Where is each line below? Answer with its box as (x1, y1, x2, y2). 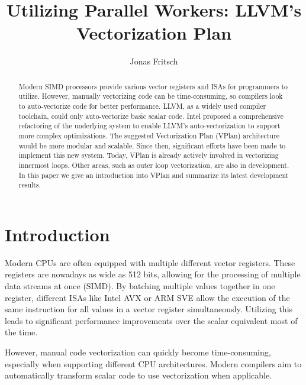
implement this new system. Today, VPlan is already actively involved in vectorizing (18, 150, 279, 160)
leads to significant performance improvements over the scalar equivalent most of (5, 314, 298, 326)
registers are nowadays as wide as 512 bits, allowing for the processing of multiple (5, 268, 301, 280)
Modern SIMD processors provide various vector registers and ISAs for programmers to (18, 81, 288, 91)
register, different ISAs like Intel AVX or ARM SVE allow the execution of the (5, 291, 290, 303)
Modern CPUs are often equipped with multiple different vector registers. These (5, 256, 295, 268)
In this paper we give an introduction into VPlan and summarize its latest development (18, 170, 289, 180)
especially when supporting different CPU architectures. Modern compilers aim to (5, 357, 302, 370)
